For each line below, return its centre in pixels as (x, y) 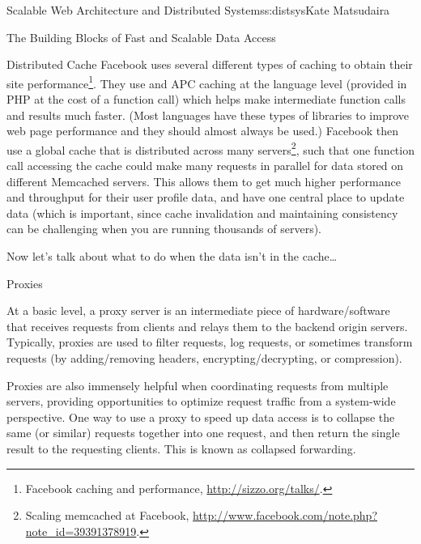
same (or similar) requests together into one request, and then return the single (203, 433)
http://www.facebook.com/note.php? (285, 515)
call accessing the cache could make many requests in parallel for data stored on (205, 166)
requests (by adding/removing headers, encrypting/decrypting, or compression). (204, 358)
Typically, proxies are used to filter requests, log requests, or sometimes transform (210, 342)
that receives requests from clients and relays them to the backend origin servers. (207, 326)
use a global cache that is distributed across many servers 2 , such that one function (210, 148)
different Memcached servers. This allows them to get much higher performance (204, 181)
